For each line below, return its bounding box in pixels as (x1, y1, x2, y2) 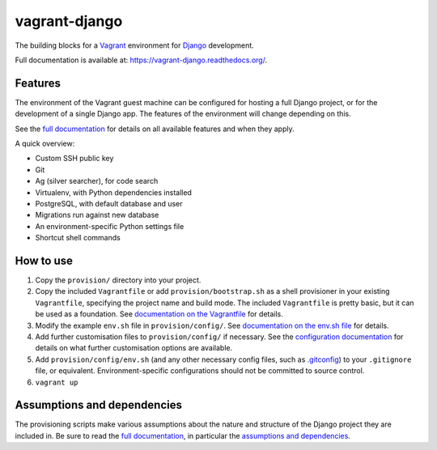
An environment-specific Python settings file (35, 221, 185, 231)
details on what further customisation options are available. (35, 343, 233, 353)
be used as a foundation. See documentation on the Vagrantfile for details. (35, 309, 283, 319)
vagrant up (35, 377, 78, 387)
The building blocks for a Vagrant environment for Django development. (15, 40, 254, 50)
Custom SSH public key (35, 154, 114, 163)
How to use (15, 253, 73, 267)
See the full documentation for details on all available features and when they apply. (15, 124, 295, 134)
